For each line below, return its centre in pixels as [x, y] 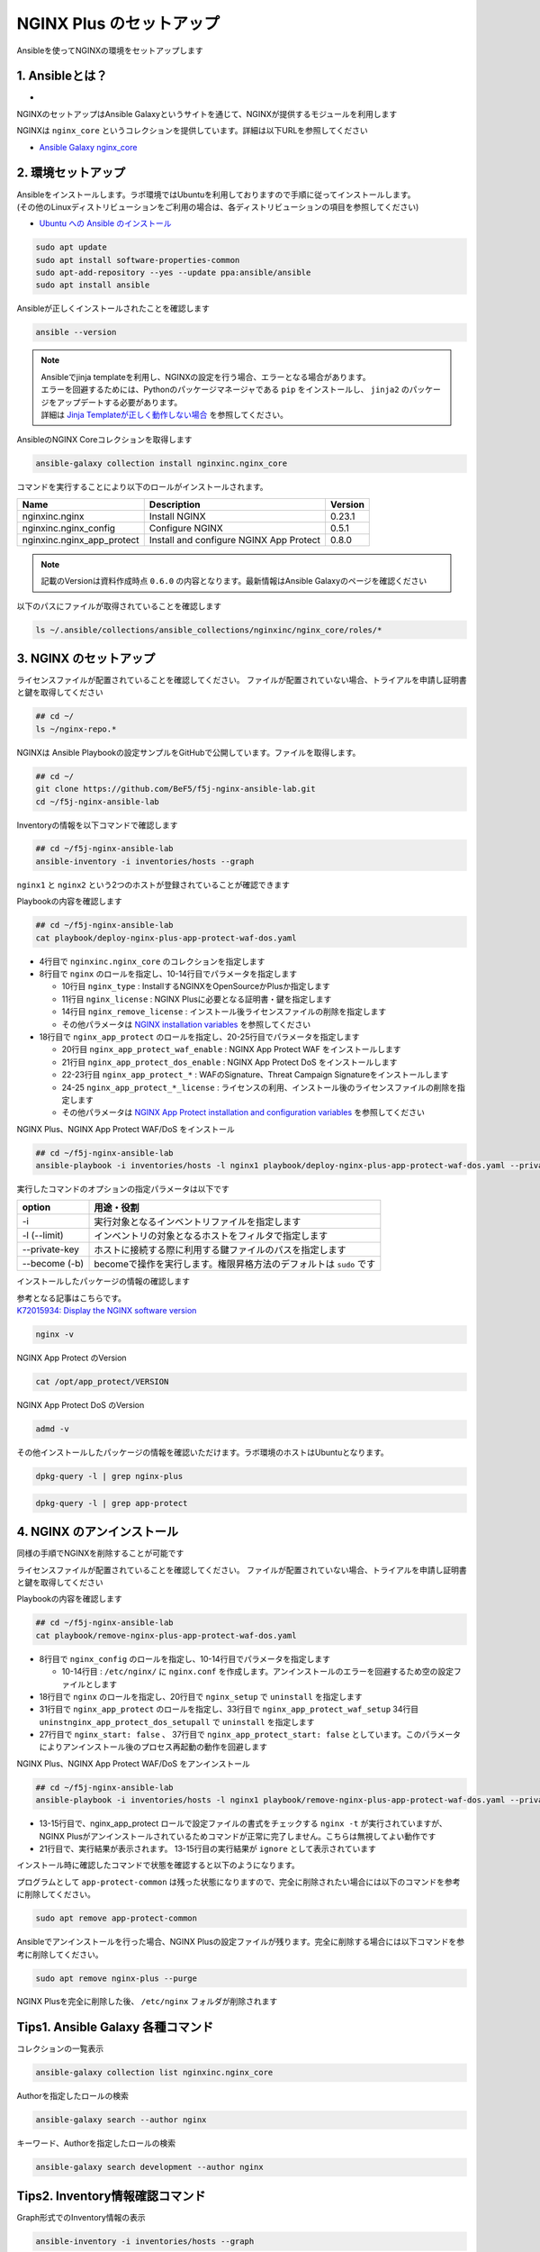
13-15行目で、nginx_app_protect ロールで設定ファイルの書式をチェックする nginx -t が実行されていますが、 [243, 1823]
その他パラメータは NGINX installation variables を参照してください [186, 1024]
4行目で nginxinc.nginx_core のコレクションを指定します [152, 961]
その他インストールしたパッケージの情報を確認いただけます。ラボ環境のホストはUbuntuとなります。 [202, 1453]
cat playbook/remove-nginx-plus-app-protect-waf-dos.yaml [166, 1635]
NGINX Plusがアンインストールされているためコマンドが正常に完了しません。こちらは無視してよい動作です [238, 1836]
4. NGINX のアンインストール [98, 1532]
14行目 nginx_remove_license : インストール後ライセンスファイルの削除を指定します [224, 1012]
